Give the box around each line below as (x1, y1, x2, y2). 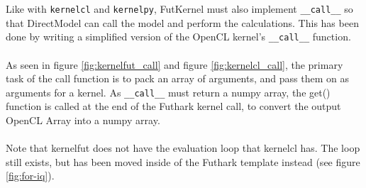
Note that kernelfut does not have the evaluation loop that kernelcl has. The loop (6, 140, 360, 155)
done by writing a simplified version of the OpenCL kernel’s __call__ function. (6, 29, 351, 44)
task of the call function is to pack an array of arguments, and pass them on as (6, 71, 349, 86)
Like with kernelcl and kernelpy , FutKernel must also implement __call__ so (6, 1, 353, 16)
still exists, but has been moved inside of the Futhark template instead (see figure (6, 154, 360, 169)
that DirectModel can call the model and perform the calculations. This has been (6, 15, 359, 30)
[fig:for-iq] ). (6, 168, 55, 183)
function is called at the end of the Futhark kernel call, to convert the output (6, 99, 341, 114)
